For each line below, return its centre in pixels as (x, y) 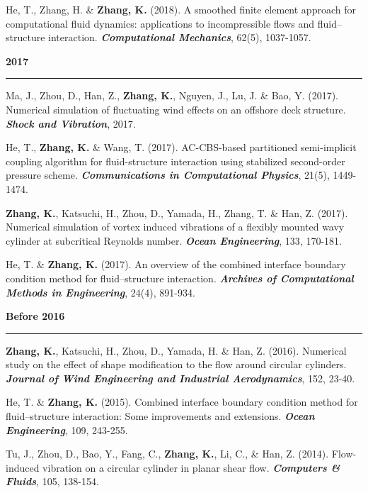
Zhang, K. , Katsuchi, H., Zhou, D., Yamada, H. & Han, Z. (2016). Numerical (176, 350)
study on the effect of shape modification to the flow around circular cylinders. (176, 364)
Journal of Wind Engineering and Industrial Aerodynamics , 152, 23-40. (180, 378)
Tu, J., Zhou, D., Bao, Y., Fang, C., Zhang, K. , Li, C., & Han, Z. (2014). (167, 454)
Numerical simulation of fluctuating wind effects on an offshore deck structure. (176, 109)
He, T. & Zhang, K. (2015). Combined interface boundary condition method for (182, 402)
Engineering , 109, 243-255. (67, 430)
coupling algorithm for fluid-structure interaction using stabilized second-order (176, 161)
